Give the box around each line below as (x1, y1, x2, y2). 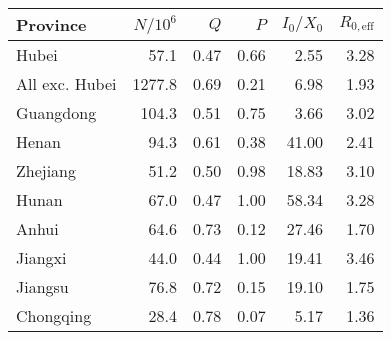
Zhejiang (16, 159, 77, 182)
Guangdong (16, 101, 97, 124)
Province (16, 13, 87, 36)
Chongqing (16, 304, 92, 327)
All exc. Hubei (16, 72, 117, 95)
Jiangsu (16, 275, 69, 298)
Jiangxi (16, 246, 67, 269)
